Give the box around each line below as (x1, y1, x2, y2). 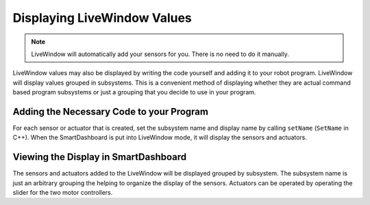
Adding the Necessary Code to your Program (12, 106, 209, 118)
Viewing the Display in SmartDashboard (12, 151, 187, 163)
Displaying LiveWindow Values (12, 10, 192, 25)
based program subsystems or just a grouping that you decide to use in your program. (12, 88, 256, 96)
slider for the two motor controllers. (12, 189, 113, 197)
